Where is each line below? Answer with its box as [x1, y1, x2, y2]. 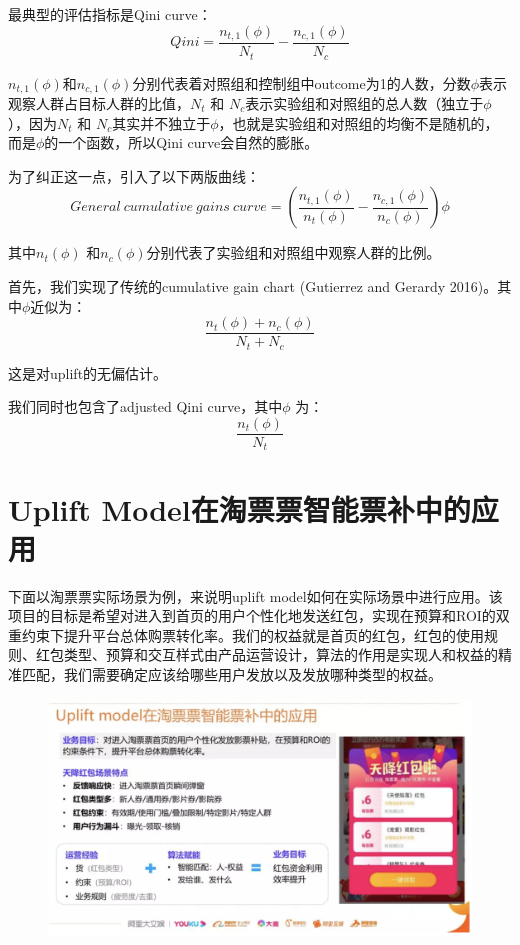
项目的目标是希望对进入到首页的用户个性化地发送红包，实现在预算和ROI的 [8, 605, 496, 626]
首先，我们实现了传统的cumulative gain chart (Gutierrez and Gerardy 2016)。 [8, 275, 498, 296]
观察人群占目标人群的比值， [8, 92, 190, 113]
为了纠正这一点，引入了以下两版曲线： [8, 165, 260, 186]
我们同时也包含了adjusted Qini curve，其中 [8, 396, 283, 417]
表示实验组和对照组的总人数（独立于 [245, 92, 484, 113]
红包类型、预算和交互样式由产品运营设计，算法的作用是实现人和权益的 [35, 644, 498, 665]
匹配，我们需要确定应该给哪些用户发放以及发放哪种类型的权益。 [21, 664, 442, 685]
